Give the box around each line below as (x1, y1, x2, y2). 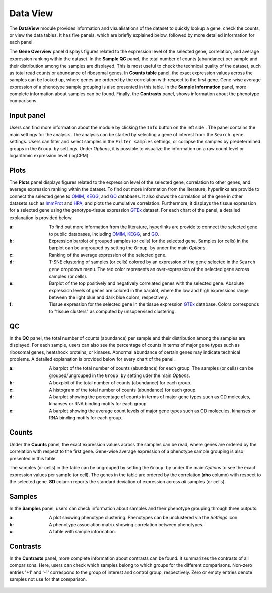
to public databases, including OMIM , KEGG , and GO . (49, 231, 160, 237)
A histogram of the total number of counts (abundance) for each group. (49, 387, 197, 393)
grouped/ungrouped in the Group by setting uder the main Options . (49, 372, 190, 379)
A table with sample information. (49, 529, 116, 534)
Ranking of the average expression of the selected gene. (49, 252, 167, 258)
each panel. (9, 39, 34, 45)
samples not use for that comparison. (9, 576, 87, 582)
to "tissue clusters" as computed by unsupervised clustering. (49, 308, 176, 314)
